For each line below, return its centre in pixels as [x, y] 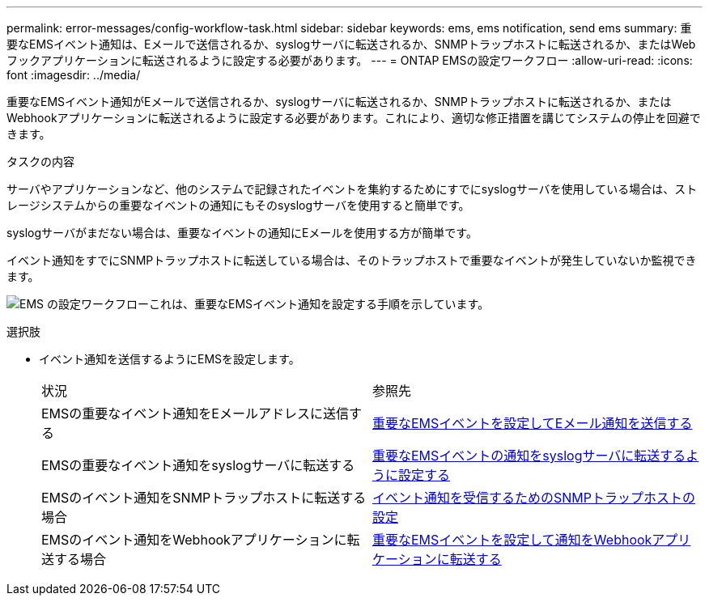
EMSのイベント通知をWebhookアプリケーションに [194, 540]
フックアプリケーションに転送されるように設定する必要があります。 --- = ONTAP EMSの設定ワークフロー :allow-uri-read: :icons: [350, 60]
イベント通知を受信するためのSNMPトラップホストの [534, 498]
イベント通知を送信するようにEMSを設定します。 [170, 359]
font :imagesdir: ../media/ [74, 75]
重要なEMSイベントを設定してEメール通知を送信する [533, 423]
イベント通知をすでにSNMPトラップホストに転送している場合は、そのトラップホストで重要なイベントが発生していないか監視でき [352, 260]
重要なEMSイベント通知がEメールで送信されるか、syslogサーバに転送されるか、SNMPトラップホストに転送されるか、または [339, 102]
